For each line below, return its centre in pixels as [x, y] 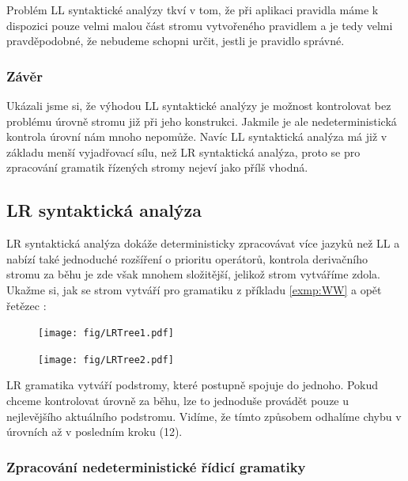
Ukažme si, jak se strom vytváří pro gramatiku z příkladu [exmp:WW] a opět [194, 289]
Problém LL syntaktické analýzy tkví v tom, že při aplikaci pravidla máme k [193, 9]
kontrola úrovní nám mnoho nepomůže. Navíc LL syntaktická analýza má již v [197, 136]
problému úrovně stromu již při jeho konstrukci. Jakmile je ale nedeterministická [202, 121]
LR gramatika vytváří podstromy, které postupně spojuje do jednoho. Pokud [193, 385]
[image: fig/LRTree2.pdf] [106, 360]
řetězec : [26, 305]
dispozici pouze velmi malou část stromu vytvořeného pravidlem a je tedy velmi [200, 25]
